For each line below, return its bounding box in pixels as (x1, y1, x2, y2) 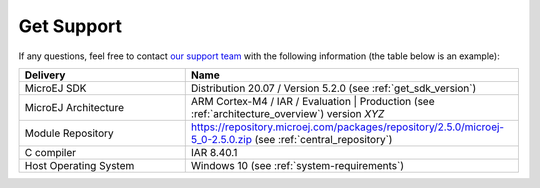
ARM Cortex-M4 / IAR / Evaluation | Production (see (190, 94, 435, 108)
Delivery (24, 68, 66, 82)
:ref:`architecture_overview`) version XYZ (190, 106, 385, 120)
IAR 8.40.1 (190, 145, 238, 159)
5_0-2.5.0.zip (190, 132, 252, 146)
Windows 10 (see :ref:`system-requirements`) (190, 158, 405, 172)
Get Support (18, 15, 123, 37)
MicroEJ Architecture (24, 100, 125, 114)
